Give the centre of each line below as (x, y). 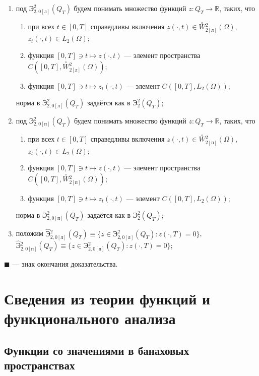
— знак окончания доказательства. (65, 264)
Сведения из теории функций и (107, 298)
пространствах (40, 365)
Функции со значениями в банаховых (97, 350)
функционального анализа (90, 318)
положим (29, 233)
